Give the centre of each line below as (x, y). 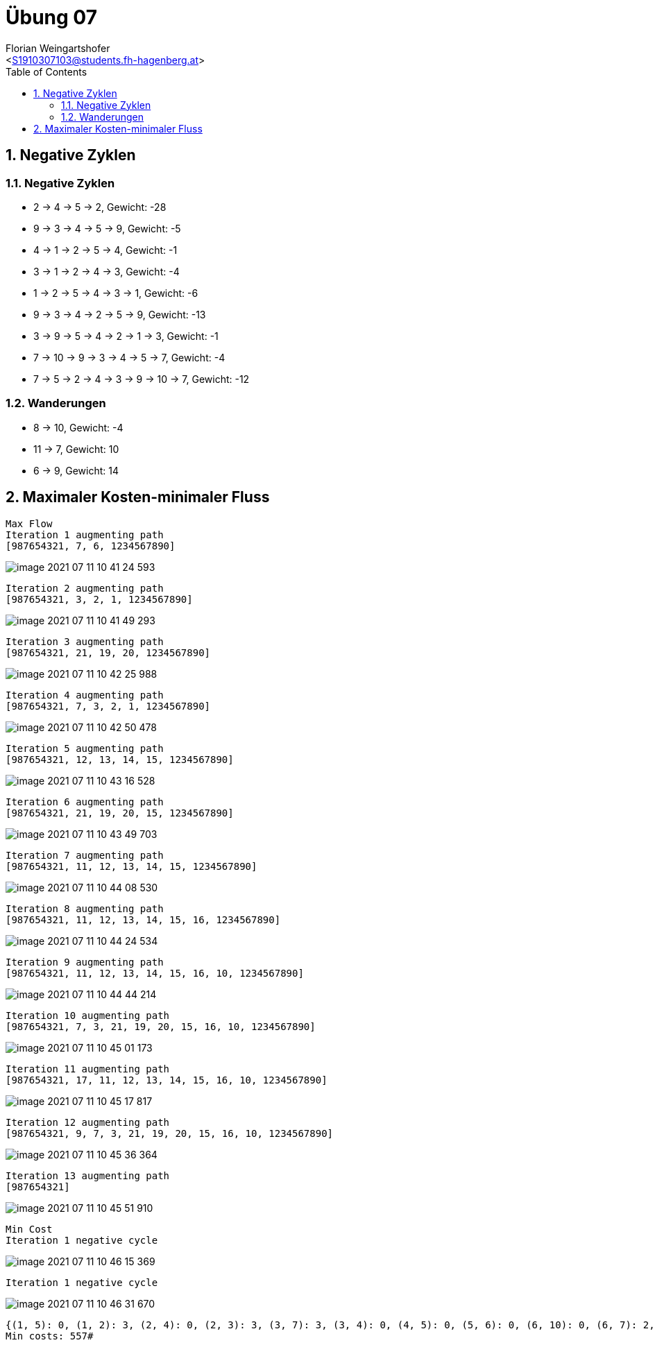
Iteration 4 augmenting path (85, 695)
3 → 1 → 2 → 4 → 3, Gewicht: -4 (107, 271)
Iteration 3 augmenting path (85, 641)
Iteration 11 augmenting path (88, 1069)
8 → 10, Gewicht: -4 (78, 427)
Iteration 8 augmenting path (85, 908)
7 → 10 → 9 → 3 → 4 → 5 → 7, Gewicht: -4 (129, 357)
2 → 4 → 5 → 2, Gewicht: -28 (100, 207)
